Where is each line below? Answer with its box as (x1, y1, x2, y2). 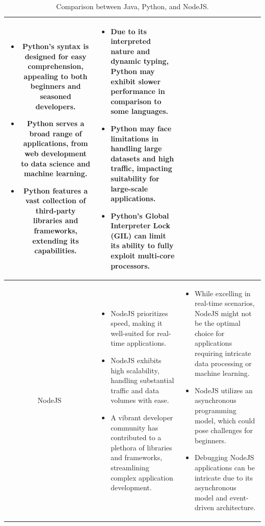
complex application (111, 472, 173, 483)
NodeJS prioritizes (111, 307, 168, 318)
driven (194, 502, 215, 513)
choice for (194, 327, 225, 338)
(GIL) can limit (111, 230, 166, 241)
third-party (35, 205, 76, 216)
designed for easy (24, 51, 87, 61)
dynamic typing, (111, 56, 169, 66)
